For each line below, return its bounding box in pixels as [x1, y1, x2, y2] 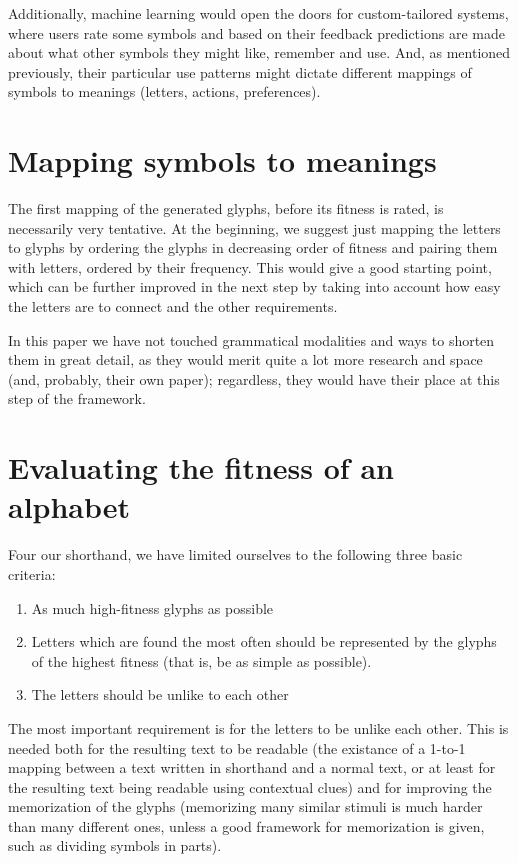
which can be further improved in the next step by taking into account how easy [8, 276, 501, 297]
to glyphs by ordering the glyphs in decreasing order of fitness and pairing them [8, 237, 498, 258]
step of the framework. [8, 388, 146, 409]
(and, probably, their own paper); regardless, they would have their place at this [8, 368, 500, 389]
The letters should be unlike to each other [31, 684, 289, 705]
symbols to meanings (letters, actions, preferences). [8, 81, 321, 102]
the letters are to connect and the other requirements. [8, 296, 338, 317]
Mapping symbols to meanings [8, 140, 437, 181]
